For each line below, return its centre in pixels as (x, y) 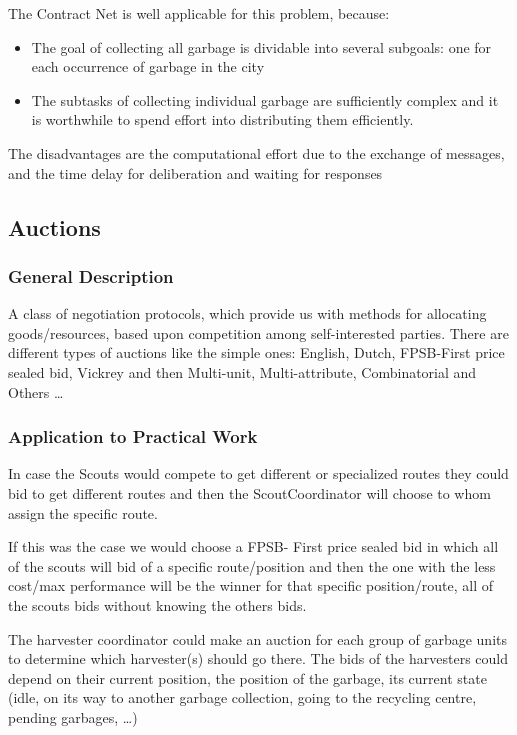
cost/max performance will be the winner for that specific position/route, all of (251, 585)
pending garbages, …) (73, 716)
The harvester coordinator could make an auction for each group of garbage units (257, 638)
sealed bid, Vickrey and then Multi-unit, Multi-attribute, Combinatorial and (242, 371)
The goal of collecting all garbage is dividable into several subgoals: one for (261, 46)
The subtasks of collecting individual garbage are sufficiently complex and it (265, 99)
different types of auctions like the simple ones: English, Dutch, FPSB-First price (256, 352)
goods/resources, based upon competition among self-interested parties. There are (258, 332)
